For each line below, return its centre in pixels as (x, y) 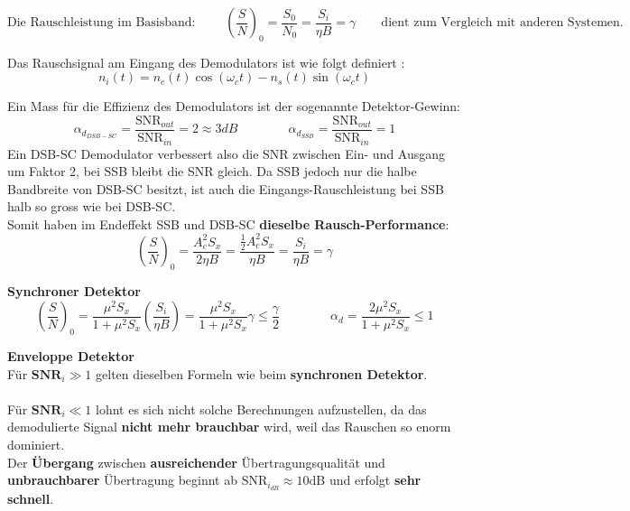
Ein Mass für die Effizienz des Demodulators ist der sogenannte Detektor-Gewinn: (234, 106)
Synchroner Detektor (74, 291)
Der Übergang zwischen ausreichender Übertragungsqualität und (196, 462)
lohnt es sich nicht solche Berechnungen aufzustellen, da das (261, 409)
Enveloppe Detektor (71, 355)
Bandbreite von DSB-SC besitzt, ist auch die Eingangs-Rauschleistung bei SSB (226, 188)
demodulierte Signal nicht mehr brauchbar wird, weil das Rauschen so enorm (229, 427)
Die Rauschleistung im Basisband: (102, 23)
